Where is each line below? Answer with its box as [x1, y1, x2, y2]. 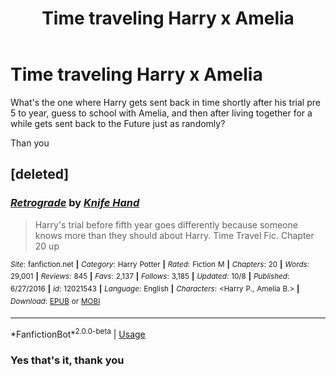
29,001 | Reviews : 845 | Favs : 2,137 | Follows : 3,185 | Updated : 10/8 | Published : [10, 272, 290, 282]
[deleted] [10, 166, 70, 183]
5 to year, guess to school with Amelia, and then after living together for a [10, 107, 313, 119]
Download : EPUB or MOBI [10, 296, 101, 306]
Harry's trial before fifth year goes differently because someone [34, 218, 298, 231]
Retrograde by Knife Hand [10, 196, 140, 210]
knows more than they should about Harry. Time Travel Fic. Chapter [34, 229, 315, 241]
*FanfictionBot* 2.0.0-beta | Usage [10, 327, 146, 340]
